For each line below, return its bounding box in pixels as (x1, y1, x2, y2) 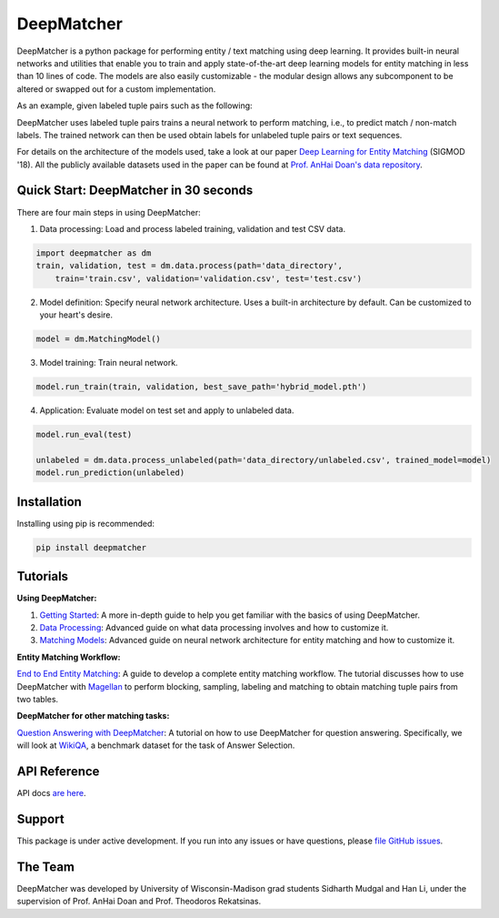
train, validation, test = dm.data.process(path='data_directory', (35, 260, 344, 271)
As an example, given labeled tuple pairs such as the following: (16, 100, 254, 111)
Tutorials (16, 569, 68, 584)
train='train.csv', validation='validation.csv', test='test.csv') (55, 273, 363, 284)
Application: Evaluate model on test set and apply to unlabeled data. (39, 405, 294, 416)
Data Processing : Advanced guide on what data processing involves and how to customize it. (39, 621, 389, 632)
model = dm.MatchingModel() (35, 334, 161, 345)
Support (16, 811, 65, 827)
